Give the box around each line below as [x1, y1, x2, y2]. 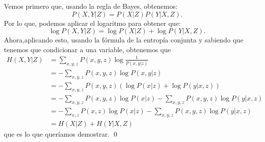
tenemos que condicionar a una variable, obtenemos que [4, 44, 171, 54]
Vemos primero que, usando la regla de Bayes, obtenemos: [4, 1, 177, 11]
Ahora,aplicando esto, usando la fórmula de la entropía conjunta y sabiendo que [4, 35, 243, 45]
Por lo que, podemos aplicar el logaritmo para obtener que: [4, 18, 181, 28]
